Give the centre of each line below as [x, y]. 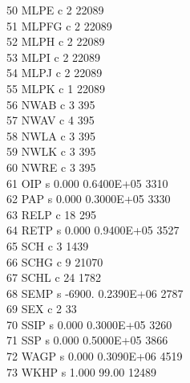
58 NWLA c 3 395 [51, 135]
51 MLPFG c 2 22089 [59, 25]
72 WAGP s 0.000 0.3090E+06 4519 [95, 356]
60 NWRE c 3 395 [51, 167]
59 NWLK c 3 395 [51, 151]
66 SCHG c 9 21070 [55, 261]
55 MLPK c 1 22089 [56, 88]
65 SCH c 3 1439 [48, 245]
